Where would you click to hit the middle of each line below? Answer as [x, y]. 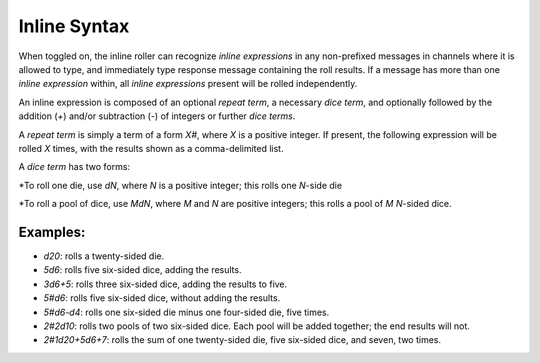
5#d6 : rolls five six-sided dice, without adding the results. [162, 298]
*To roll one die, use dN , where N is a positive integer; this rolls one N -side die [180, 185]
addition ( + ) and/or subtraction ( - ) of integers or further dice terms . [157, 116]
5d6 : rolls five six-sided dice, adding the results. [142, 270]
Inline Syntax [74, 26]
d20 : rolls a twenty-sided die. [104, 256]
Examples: [52, 231]
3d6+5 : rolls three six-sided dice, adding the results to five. [165, 284]
